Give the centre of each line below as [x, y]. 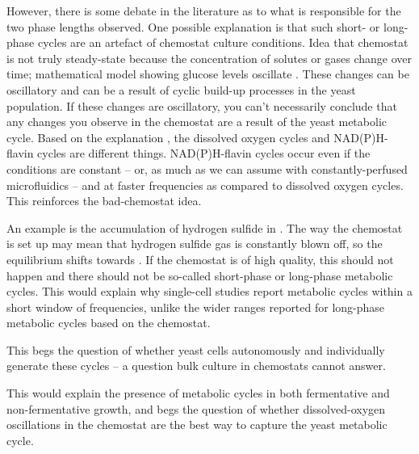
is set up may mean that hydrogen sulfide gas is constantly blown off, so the [195, 244]
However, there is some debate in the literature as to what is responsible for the [204, 11]
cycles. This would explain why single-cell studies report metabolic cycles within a [209, 291]
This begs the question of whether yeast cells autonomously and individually [196, 349]
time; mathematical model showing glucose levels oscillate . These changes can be [208, 74]
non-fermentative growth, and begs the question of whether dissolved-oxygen [196, 408]
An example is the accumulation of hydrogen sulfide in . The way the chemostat [205, 227]
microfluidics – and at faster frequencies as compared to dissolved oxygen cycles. [205, 185]
